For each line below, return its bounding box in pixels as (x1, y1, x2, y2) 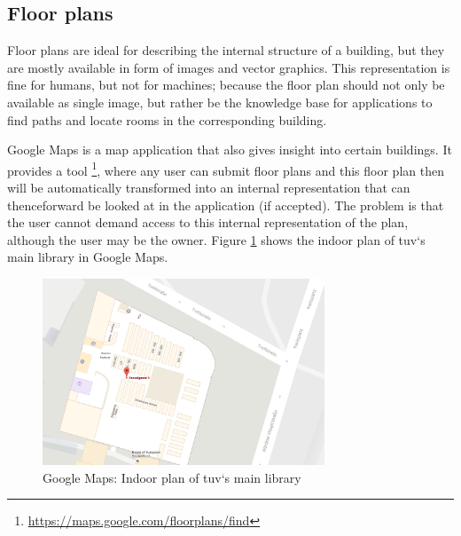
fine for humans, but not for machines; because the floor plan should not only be (7, 75, 445, 94)
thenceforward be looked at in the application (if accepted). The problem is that (7, 195, 444, 214)
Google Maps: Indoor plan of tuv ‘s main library (43, 468, 301, 486)
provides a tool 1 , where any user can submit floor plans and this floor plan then (7, 158, 444, 179)
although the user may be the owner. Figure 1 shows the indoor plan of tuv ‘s (7, 230, 426, 248)
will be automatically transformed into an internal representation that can (7, 178, 410, 197)
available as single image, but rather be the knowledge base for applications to (7, 92, 433, 111)
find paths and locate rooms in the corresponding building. (7, 110, 327, 129)
